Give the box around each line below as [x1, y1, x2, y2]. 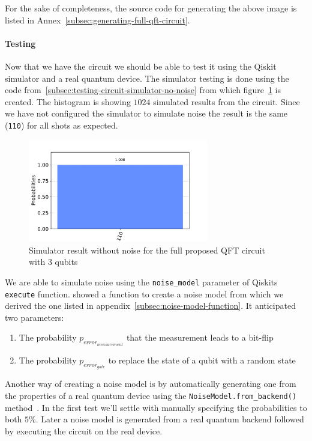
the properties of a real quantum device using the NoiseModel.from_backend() [5, 389, 297, 401]
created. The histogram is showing [5, 95, 131, 108]
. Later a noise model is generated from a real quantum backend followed [35, 413, 304, 425]
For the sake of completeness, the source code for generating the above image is [5, 2, 297, 14]
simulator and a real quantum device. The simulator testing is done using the [5, 71, 289, 84]
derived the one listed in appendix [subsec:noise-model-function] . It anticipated [5, 299, 296, 312]
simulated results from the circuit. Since [153, 95, 300, 108]
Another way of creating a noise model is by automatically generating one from [5, 377, 296, 390]
